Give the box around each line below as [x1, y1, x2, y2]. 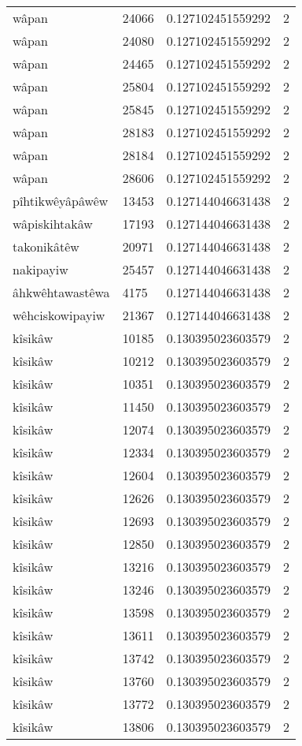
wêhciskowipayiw [13, 306, 105, 324]
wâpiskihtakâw [13, 214, 93, 233]
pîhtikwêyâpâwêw [13, 192, 109, 210]
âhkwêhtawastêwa [13, 283, 110, 301]
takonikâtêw [13, 237, 79, 256]
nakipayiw [13, 260, 68, 278]
